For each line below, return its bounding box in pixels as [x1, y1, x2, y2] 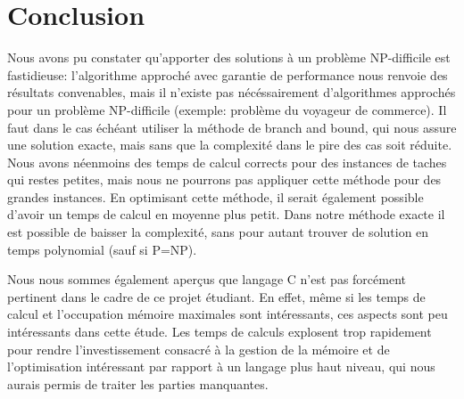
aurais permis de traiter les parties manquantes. [7, 374, 269, 393]
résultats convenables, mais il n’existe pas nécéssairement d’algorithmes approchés [7, 83, 456, 102]
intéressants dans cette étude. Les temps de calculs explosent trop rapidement [7, 322, 432, 341]
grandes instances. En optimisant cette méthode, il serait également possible [7, 187, 424, 206]
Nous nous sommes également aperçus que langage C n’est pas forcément [7, 270, 406, 289]
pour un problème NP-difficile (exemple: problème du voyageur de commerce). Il [7, 100, 447, 118]
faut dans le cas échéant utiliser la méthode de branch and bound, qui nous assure [7, 118, 457, 136]
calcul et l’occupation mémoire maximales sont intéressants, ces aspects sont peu [7, 305, 448, 323]
